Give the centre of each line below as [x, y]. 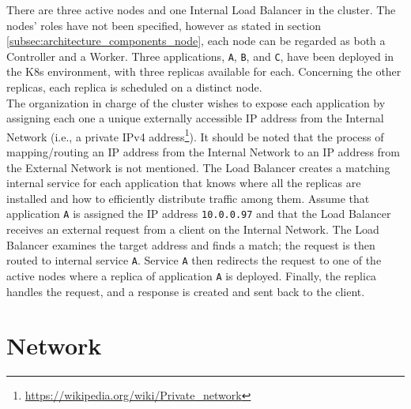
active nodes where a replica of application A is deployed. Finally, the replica [192, 275]
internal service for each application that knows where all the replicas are [184, 183]
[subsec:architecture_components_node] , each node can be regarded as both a [196, 41]
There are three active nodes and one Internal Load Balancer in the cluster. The [201, 9]
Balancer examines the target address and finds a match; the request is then [191, 244]
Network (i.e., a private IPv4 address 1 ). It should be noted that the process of [195, 135]
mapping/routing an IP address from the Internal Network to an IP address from [203, 152]
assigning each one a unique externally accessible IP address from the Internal [195, 118]
